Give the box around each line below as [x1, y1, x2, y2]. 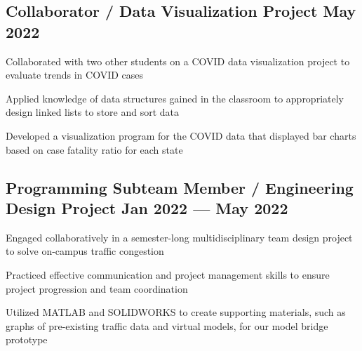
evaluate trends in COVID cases [6, 67, 144, 82]
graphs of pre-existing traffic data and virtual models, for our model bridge [6, 318, 328, 333]
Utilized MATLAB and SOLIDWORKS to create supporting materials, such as [6, 305, 346, 319]
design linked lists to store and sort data [6, 105, 180, 119]
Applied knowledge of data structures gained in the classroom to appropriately [6, 91, 344, 105]
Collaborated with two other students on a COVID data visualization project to [6, 53, 350, 68]
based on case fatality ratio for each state [6, 142, 183, 157]
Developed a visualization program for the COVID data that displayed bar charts [6, 128, 356, 143]
